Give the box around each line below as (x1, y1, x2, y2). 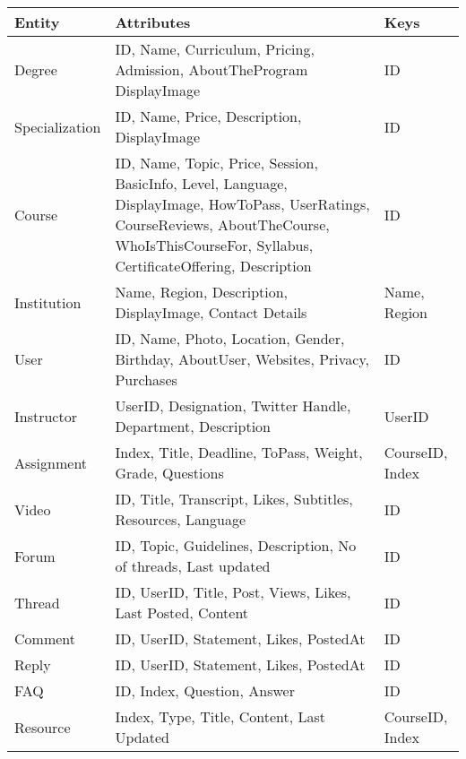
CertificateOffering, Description (115, 255, 312, 276)
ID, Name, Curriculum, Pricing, (115, 39, 315, 59)
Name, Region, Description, (115, 281, 289, 302)
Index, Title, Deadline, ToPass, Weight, (115, 442, 363, 462)
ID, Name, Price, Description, (115, 106, 302, 126)
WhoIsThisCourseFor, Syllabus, (115, 235, 314, 255)
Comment (14, 628, 75, 649)
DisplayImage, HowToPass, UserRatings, (115, 194, 370, 214)
